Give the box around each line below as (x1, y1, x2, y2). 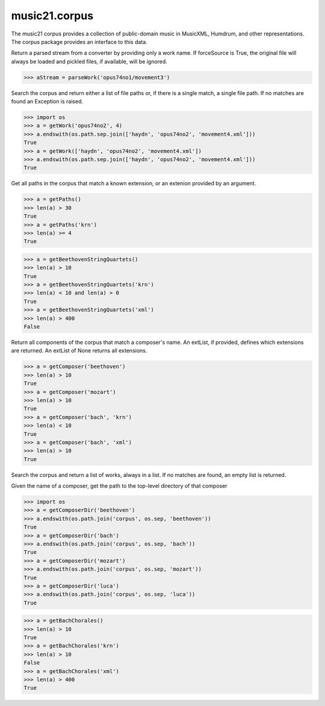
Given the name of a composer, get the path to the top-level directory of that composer (11, 482, 228, 490)
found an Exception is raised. (11, 98, 84, 105)
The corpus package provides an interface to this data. (11, 38, 147, 45)
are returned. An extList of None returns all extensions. (11, 347, 147, 354)
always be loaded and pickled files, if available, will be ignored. (11, 58, 168, 65)
